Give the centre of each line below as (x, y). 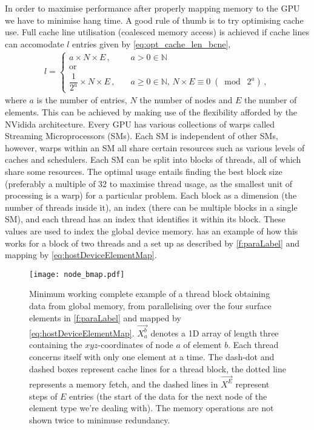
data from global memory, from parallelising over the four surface (150, 305)
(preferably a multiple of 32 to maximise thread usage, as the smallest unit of (149, 183)
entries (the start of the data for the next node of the (168, 396)
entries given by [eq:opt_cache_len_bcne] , (152, 43)
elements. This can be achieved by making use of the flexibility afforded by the (151, 112)
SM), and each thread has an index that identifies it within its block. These (145, 219)
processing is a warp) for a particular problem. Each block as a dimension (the (151, 195)
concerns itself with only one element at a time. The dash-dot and (152, 357)
